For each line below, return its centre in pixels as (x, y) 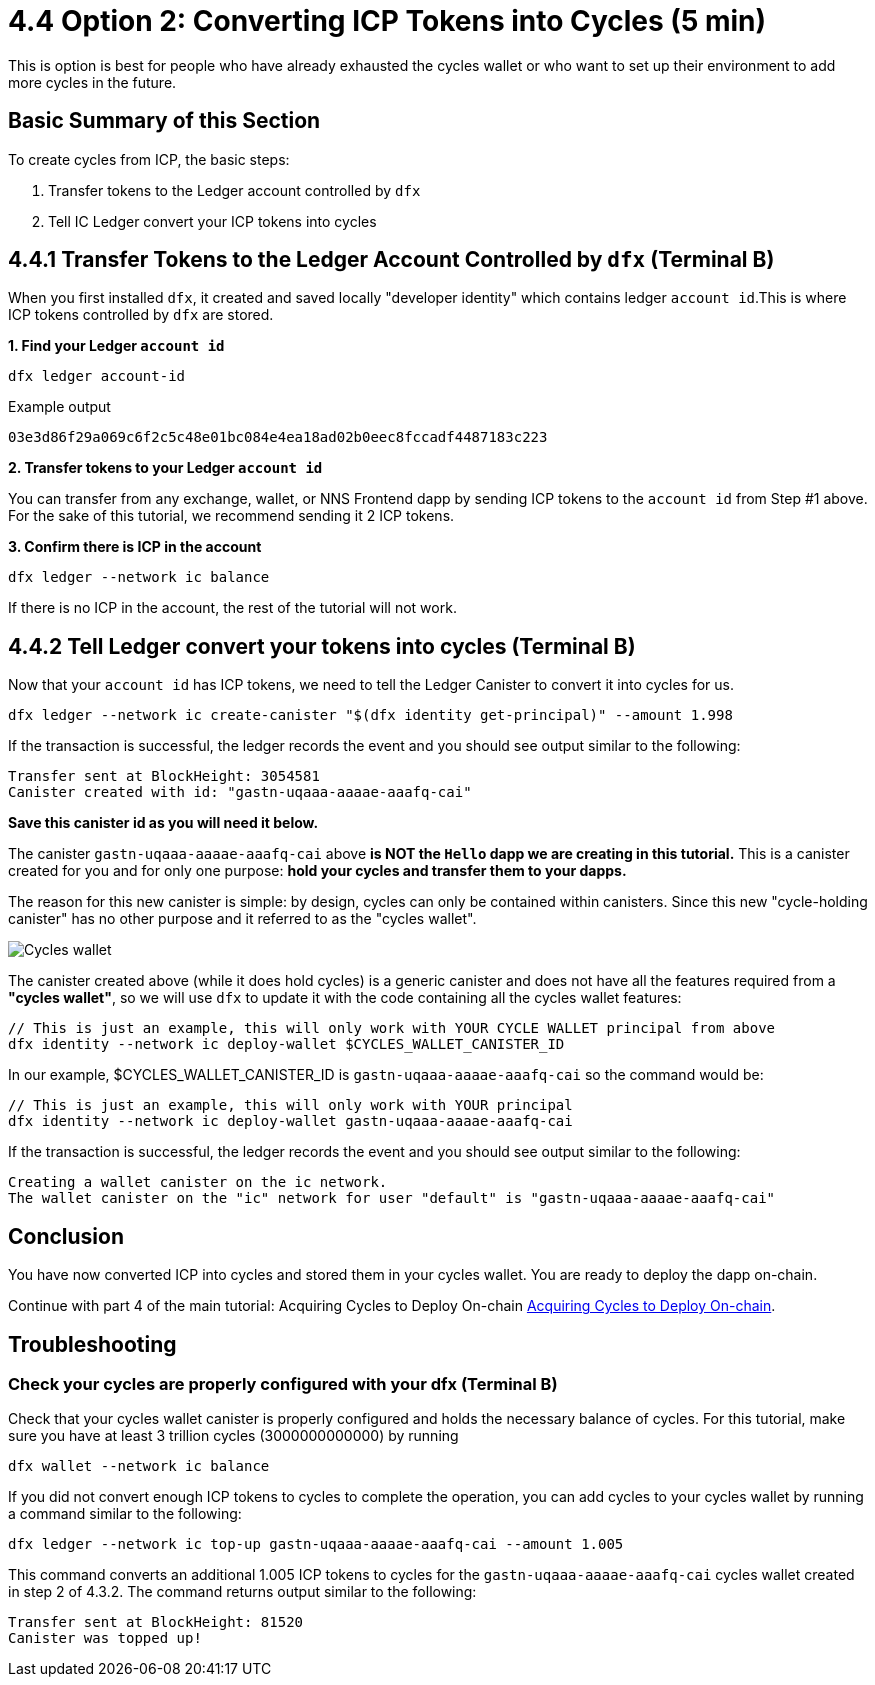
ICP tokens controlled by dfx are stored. (141, 315)
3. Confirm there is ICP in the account (135, 547)
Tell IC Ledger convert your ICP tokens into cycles (212, 221)
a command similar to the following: (125, 1514)
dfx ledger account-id (97, 376)
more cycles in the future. (92, 82)
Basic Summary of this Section (164, 121)
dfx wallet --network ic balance (139, 1466)
